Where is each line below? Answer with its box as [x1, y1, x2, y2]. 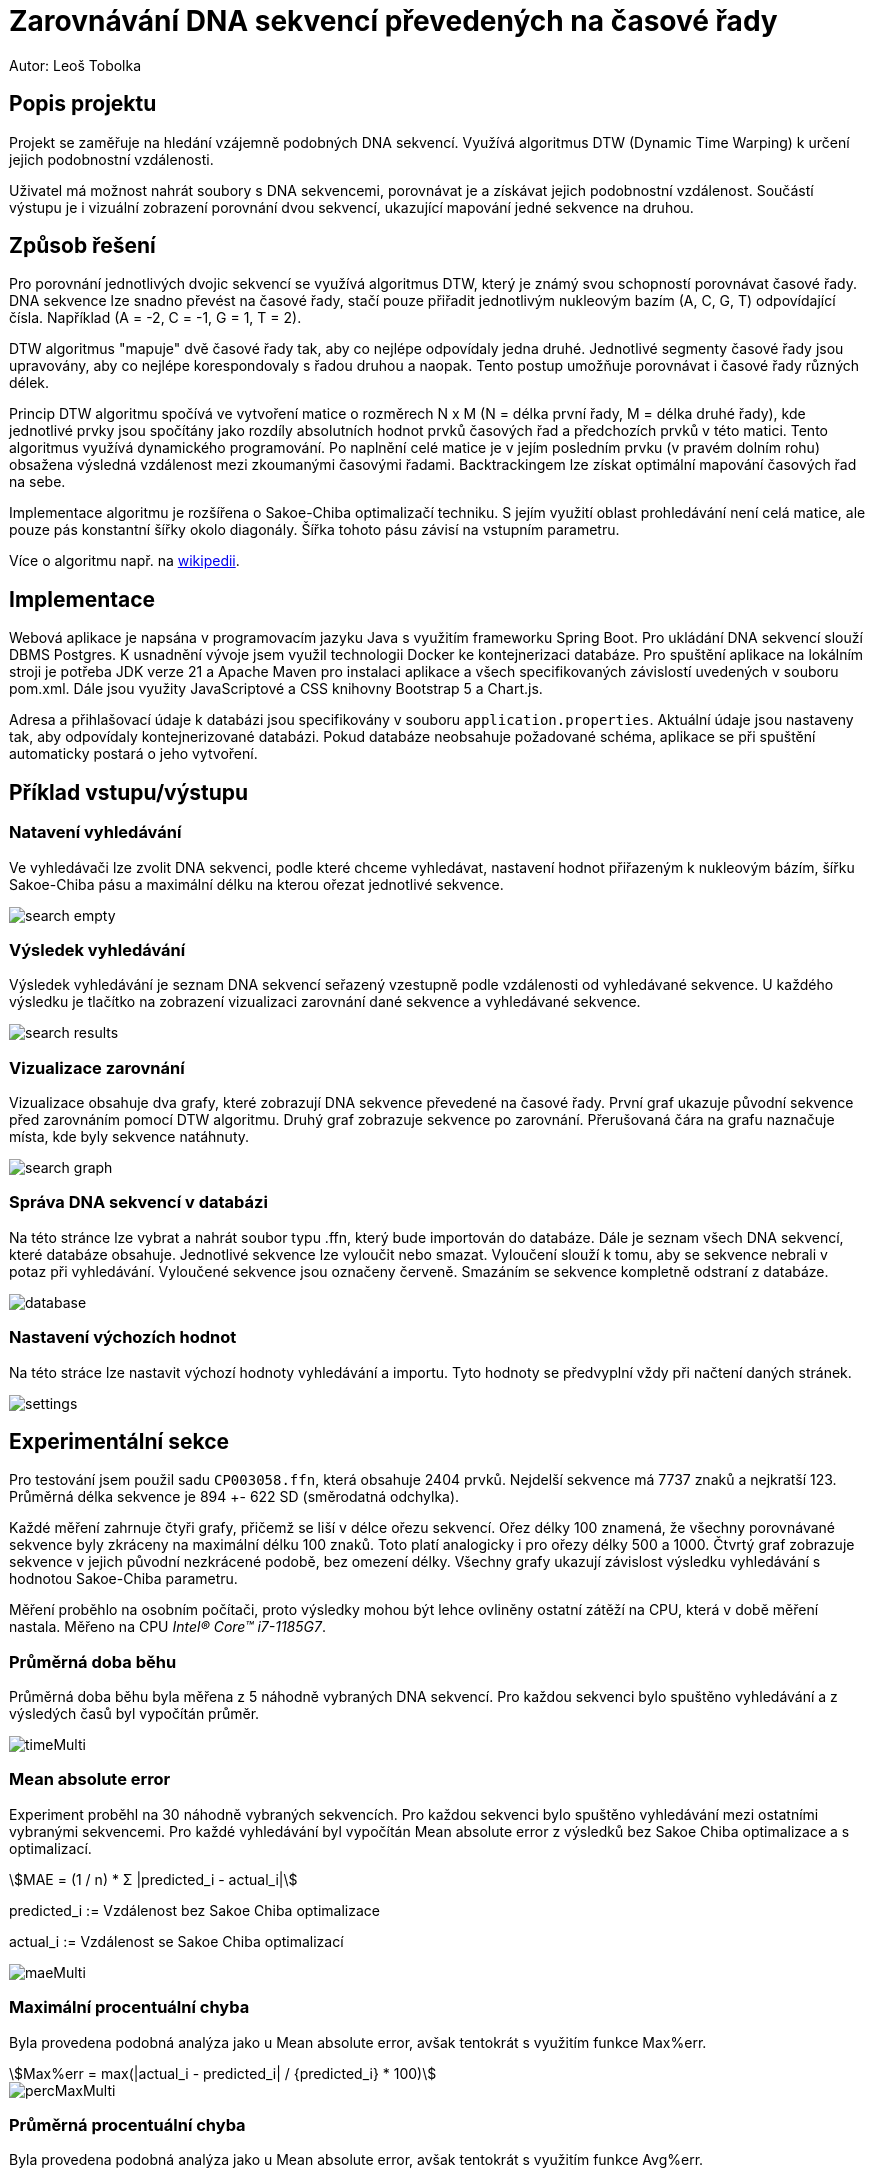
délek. [9, 374, 50, 392]
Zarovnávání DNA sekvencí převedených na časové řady [9, 4, 778, 38]
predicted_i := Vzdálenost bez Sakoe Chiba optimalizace [9, 1901, 380, 1919]
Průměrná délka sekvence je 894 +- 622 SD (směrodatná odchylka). [9, 1488, 460, 1506]
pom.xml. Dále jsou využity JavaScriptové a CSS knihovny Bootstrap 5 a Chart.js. [9, 680, 543, 698]
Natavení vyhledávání [9, 822, 182, 843]
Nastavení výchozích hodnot [9, 1327, 237, 1348]
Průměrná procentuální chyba [9, 2114, 246, 2135]
